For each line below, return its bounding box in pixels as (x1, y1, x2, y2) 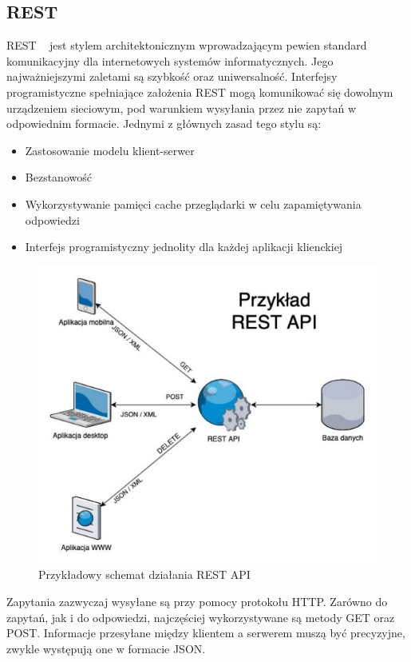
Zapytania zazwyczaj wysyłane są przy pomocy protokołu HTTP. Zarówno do (6, 592, 388, 609)
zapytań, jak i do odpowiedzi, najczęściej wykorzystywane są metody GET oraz (6, 608, 395, 625)
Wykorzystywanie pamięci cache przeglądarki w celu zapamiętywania (25, 195, 362, 212)
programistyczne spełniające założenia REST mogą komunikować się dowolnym (6, 83, 393, 100)
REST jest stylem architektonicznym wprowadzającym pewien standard (6, 37, 367, 54)
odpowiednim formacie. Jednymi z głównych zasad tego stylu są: (6, 115, 322, 132)
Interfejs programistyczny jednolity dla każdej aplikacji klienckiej (25, 238, 343, 255)
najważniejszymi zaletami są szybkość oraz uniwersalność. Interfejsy (6, 68, 338, 85)
